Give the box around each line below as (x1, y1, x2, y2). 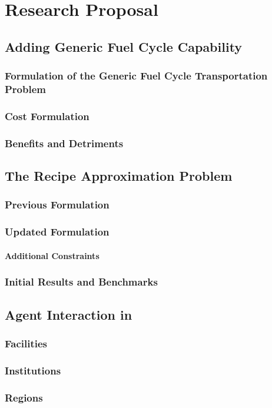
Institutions (5, 363, 61, 377)
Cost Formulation (5, 108, 89, 123)
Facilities (5, 336, 48, 350)
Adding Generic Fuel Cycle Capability (5, 37, 243, 55)
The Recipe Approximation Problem (5, 167, 233, 184)
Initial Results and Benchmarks (5, 274, 158, 289)
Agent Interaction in (5, 305, 132, 323)
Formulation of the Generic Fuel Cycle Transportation (5, 68, 268, 83)
